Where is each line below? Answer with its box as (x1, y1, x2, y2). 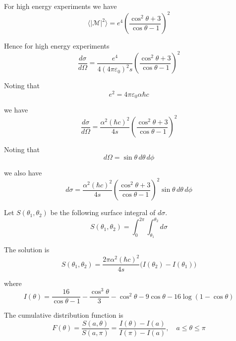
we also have (4, 168, 42, 177)
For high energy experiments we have (4, 1, 117, 11)
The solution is (4, 244, 50, 255)
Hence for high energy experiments (4, 41, 110, 51)
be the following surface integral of (50, 207, 156, 218)
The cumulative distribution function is (4, 310, 123, 320)
